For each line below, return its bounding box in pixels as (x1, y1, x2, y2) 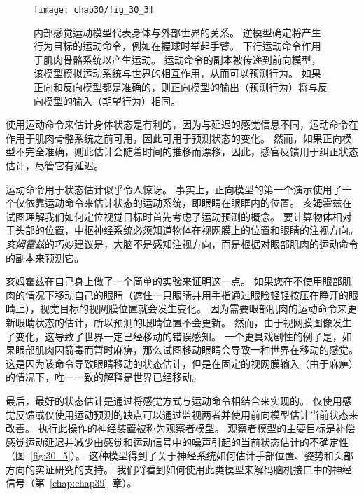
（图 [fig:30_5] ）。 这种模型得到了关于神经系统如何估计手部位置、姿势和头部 (6, 448, 353, 463)
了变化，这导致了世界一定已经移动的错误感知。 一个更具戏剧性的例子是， (6, 328, 342, 343)
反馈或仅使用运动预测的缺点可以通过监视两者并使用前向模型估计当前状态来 (15, 407, 358, 421)
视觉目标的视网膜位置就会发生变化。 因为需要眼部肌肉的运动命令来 (39, 301, 347, 316)
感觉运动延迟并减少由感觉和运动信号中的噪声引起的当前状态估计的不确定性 (6, 434, 349, 449)
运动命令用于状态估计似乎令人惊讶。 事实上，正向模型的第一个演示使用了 (6, 181, 342, 196)
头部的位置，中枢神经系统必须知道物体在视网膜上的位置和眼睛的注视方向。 (15, 223, 358, 237)
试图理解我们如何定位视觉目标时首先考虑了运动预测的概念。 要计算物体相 (6, 209, 342, 223)
